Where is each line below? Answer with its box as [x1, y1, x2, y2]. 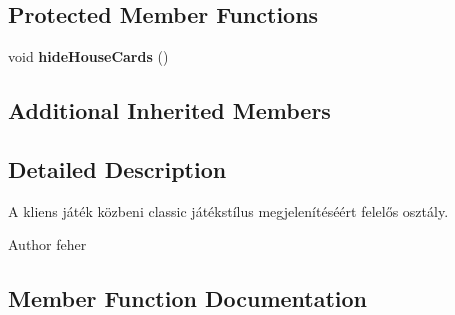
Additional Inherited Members [8, 95, 331, 126]
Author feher [8, 234, 87, 255]
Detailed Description [8, 153, 227, 184]
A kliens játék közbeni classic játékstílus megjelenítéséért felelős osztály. [8, 200, 449, 221]
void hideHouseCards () [8, 46, 169, 67]
